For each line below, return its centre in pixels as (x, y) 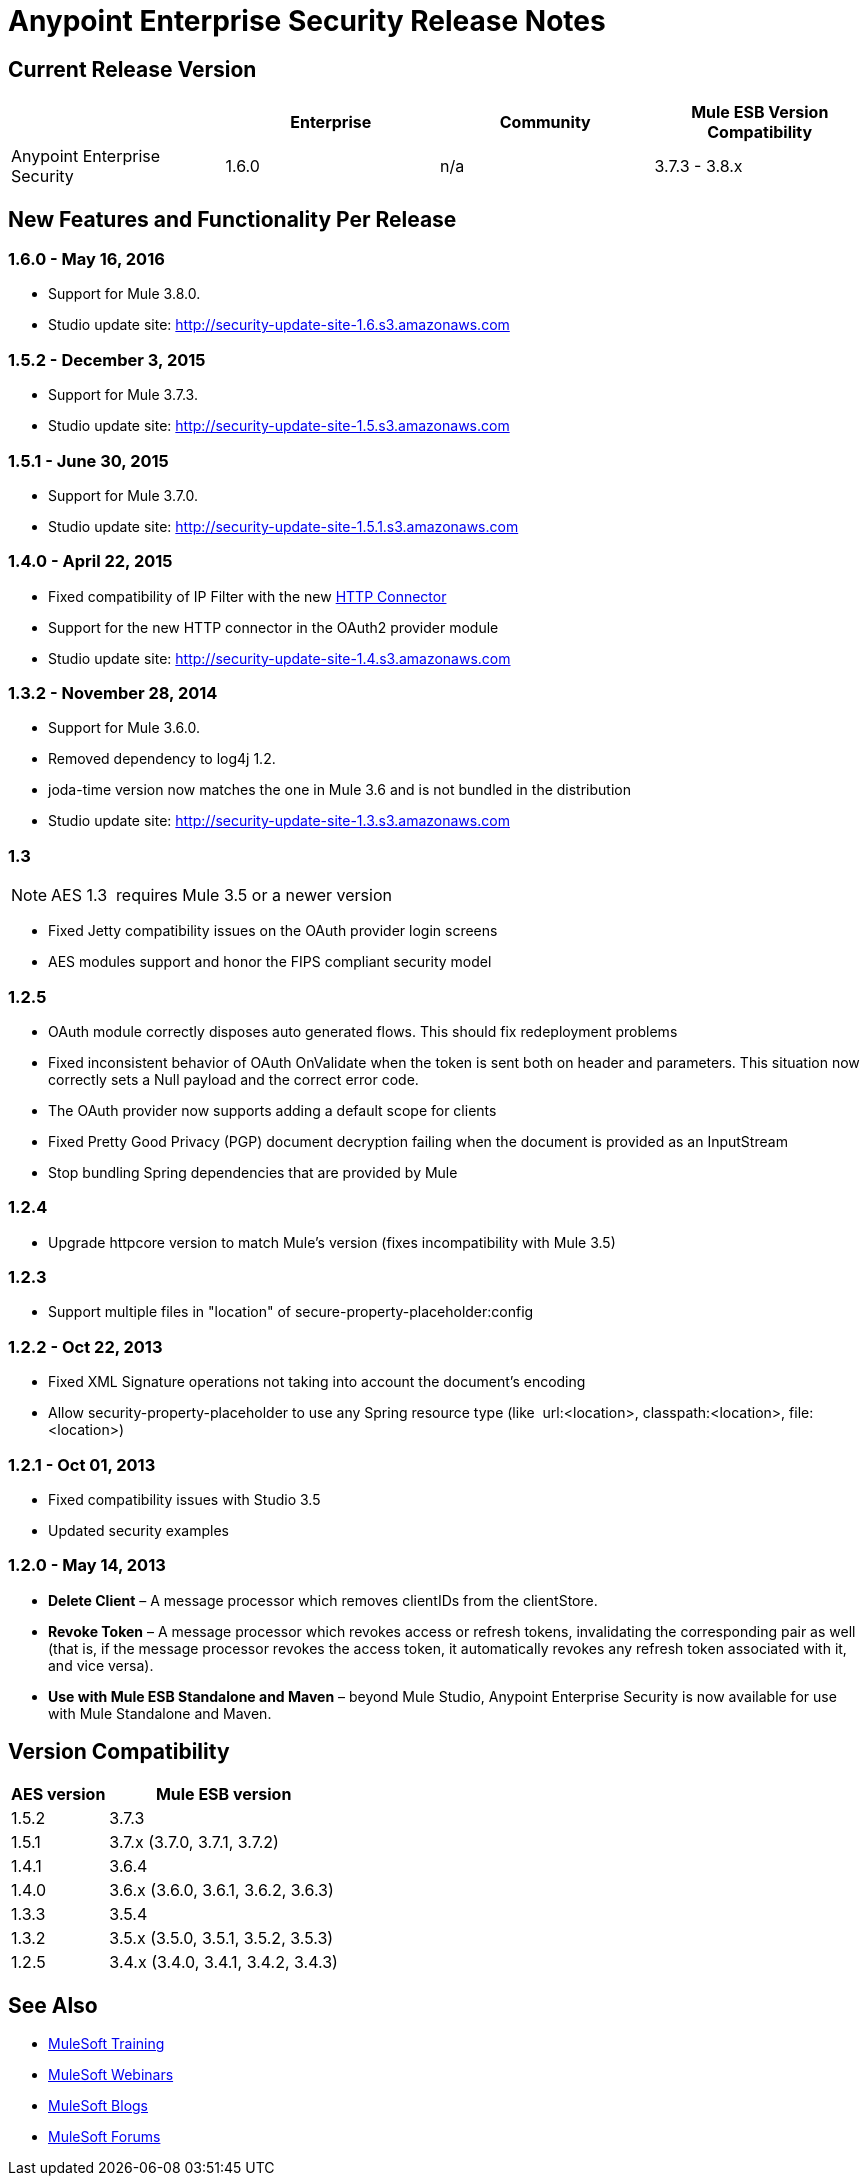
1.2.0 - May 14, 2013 (87, 1565)
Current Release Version (132, 69)
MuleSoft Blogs (98, 2106)
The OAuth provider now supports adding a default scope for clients (272, 1110)
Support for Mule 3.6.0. (124, 728)
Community (545, 122)
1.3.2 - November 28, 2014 (113, 693)
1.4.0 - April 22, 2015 (90, 561)
